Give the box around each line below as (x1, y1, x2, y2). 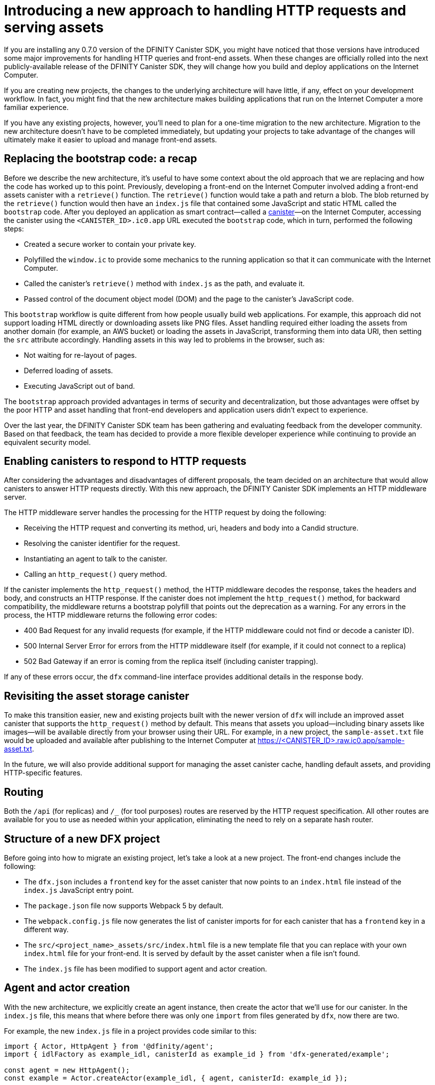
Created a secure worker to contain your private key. (24, 239, 196, 248)
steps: (4, 224, 24, 233)
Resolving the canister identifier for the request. (24, 539, 180, 548)
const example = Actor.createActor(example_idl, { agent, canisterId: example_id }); (4, 1074, 348, 1082)
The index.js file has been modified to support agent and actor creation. (24, 964, 267, 973)
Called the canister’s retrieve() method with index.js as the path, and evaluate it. (24, 279, 305, 288)
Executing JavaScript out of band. (24, 381, 135, 390)
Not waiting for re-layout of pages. (24, 350, 137, 359)
